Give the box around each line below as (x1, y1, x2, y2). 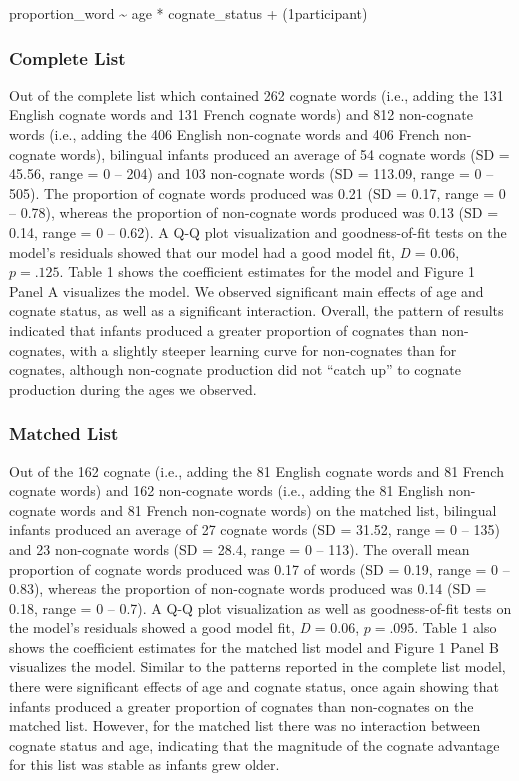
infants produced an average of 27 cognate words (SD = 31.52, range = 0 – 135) (9, 519, 500, 540)
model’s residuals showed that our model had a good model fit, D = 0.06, (9, 241, 460, 262)
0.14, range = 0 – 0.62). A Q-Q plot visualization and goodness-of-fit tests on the (9, 221, 507, 242)
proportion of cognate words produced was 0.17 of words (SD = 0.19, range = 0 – (9, 558, 510, 579)
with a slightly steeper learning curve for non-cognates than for (69, 339, 457, 360)
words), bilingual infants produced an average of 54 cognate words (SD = (60, 143, 510, 164)
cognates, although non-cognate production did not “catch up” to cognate (9, 359, 462, 380)
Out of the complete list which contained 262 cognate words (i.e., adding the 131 (9, 84, 504, 105)
